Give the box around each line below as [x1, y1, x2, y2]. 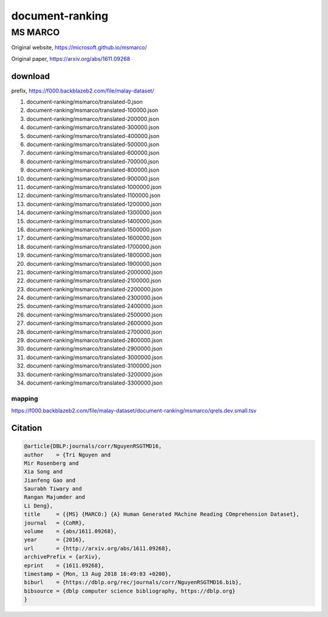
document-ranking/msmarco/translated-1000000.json [26, 183, 162, 190]
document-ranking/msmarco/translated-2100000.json [26, 277, 162, 284]
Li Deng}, [24, 502, 53, 509]
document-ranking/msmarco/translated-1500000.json [26, 226, 162, 233]
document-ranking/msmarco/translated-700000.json [26, 158, 159, 165]
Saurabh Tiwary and [24, 486, 82, 492]
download [11, 71, 50, 82]
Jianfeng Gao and [24, 476, 76, 484]
